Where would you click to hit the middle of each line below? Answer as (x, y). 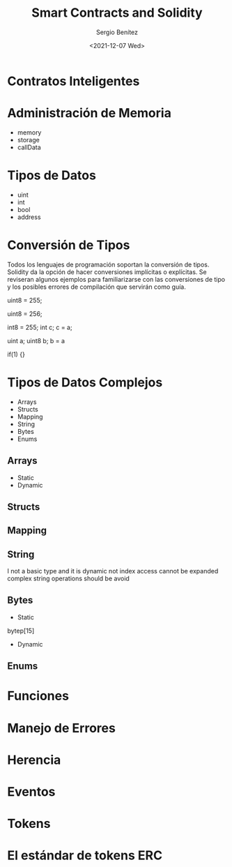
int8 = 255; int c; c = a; (40, 327)
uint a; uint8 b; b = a (36, 340)
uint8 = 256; (25, 314)
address (29, 217)
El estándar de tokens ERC (85, 855)
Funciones (38, 696)
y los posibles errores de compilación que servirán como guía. (96, 287)
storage (28, 140)
